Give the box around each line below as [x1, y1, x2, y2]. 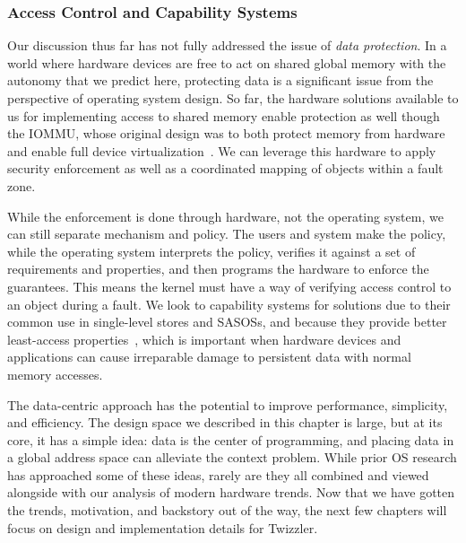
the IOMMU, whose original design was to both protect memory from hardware [7, 124, 445, 143]
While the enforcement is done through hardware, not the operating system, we [7, 206, 444, 225]
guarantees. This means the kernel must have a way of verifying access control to [7, 276, 452, 295]
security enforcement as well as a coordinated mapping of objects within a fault [7, 159, 444, 178]
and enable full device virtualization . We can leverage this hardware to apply [7, 141, 436, 160]
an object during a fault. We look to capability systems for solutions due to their [7, 294, 451, 313]
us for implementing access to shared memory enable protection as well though [7, 106, 440, 125]
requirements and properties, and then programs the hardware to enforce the [7, 259, 429, 278]
